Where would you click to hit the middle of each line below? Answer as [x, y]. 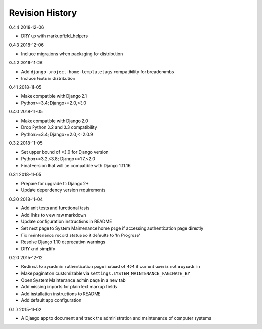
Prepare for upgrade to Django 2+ [55, 183]
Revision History [43, 13]
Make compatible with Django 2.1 [54, 96]
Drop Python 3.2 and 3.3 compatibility [59, 127]
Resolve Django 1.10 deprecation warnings [63, 242]
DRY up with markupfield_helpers [55, 36]
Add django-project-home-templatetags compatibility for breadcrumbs [98, 71]
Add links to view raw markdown [54, 215]
